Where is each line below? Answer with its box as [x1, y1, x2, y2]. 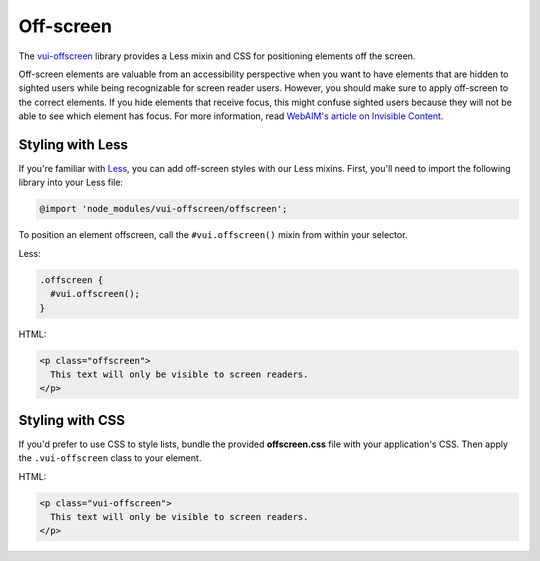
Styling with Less [18, 136, 129, 153]
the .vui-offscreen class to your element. [18, 452, 202, 464]
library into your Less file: [18, 176, 124, 189]
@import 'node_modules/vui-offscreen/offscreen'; [39, 203, 288, 215]
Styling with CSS [18, 411, 125, 429]
